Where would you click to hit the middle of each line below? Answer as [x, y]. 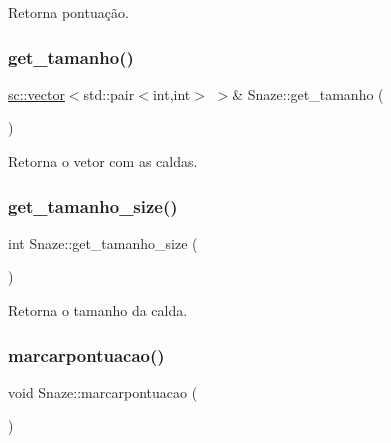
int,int [171, 93]
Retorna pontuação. [68, 12]
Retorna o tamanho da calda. [98, 310]
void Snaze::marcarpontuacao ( [103, 391]
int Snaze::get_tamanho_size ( [103, 242]
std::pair [109, 93]
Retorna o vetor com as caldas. [103, 161]
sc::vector [36, 93]
